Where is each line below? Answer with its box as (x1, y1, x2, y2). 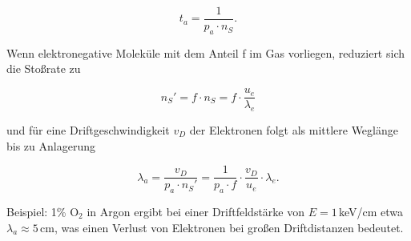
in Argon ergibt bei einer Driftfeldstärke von (87, 203, 305, 219)
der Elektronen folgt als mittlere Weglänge (189, 121, 398, 138)
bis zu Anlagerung (6, 137, 95, 154)
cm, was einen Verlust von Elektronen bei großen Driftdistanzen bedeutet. (40, 219, 404, 235)
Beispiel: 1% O (6, 203, 79, 219)
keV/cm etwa (339, 203, 404, 219)
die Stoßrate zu (6, 60, 81, 77)
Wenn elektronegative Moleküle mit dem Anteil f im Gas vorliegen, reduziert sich (6, 44, 405, 61)
